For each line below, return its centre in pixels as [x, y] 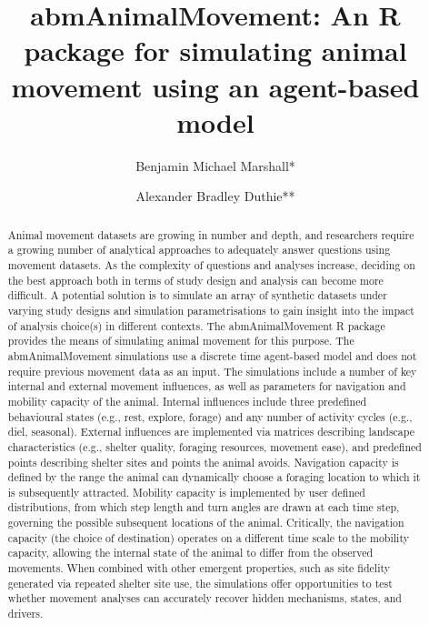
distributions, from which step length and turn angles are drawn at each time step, [204, 507]
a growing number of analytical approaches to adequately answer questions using [199, 250]
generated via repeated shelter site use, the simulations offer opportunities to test [200, 583]
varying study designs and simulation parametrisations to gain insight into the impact [211, 310]
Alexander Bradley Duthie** [215, 196]
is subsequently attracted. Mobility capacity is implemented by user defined [186, 492]
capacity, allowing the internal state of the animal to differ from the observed [190, 553]
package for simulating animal [215, 50]
